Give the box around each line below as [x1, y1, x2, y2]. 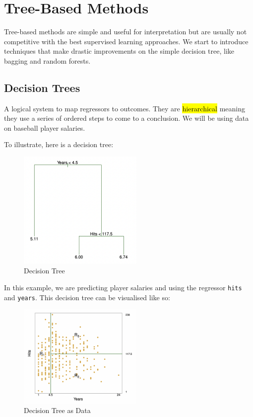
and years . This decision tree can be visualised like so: [4, 292, 170, 302]
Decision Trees [4, 80, 80, 95]
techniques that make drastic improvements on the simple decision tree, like [4, 46, 235, 56]
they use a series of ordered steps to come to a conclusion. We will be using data [4, 113, 249, 123]
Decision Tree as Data [24, 405, 91, 416]
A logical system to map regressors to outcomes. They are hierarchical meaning [4, 103, 245, 113]
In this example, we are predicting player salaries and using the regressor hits [4, 282, 242, 293]
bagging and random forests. [4, 55, 91, 66]
